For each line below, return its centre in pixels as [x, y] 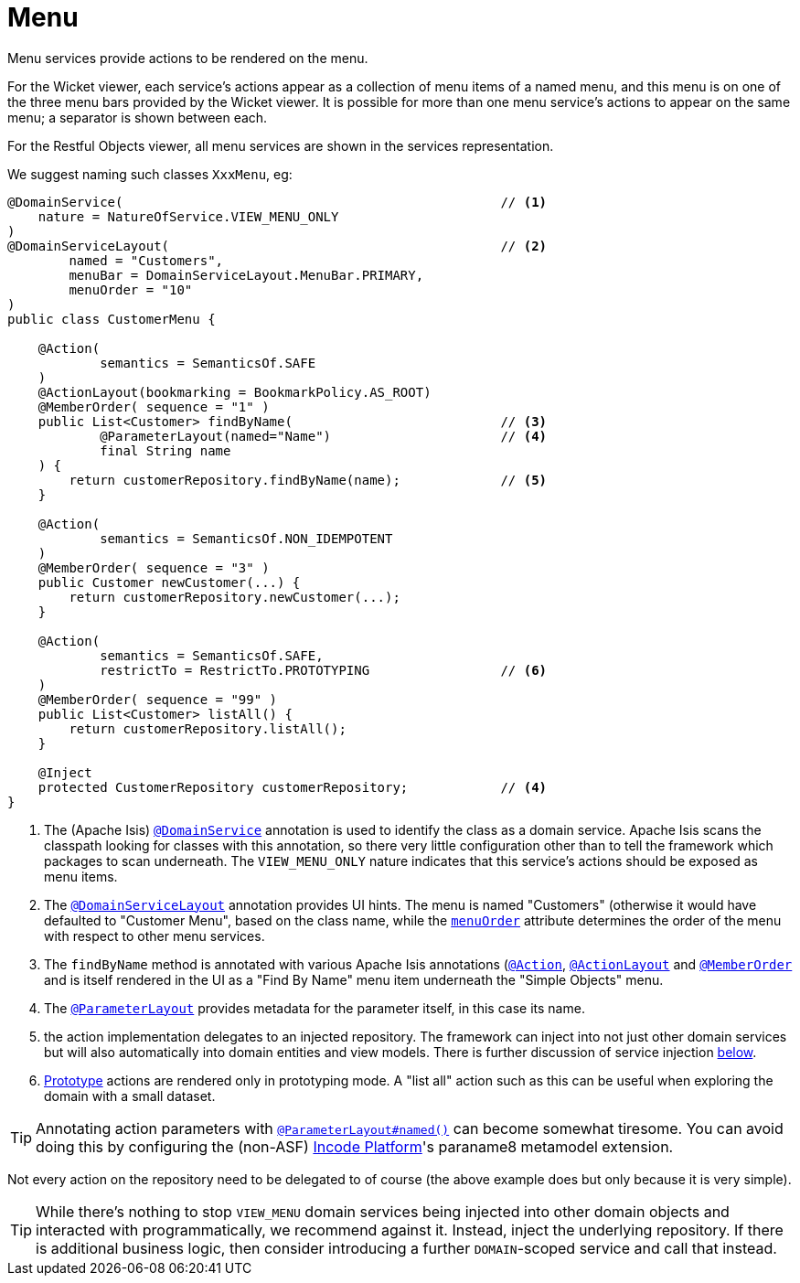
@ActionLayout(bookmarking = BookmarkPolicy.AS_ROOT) [235, 392]
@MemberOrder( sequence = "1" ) [154, 406]
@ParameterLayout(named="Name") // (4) [324, 436]
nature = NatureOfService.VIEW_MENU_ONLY [188, 216]
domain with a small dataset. [130, 1096]
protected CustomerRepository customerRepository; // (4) [293, 787]
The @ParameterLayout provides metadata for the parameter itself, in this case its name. [315, 1008]
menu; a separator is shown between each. [138, 117]
